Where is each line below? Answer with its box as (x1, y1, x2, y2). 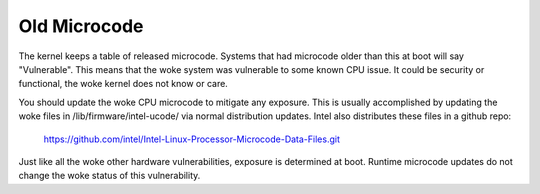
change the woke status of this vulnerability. (18, 170, 201, 182)
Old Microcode (18, 15, 144, 37)
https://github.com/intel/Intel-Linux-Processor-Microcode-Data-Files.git (43, 133, 340, 145)
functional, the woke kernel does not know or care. (18, 78, 229, 90)
